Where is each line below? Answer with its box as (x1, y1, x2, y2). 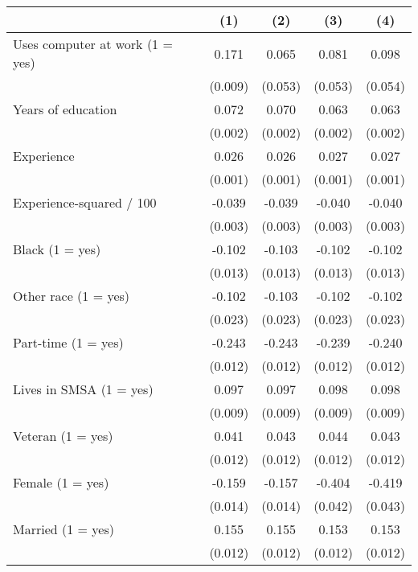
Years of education (13, 100, 117, 118)
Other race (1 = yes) (13, 286, 130, 305)
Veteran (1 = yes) (13, 426, 113, 445)
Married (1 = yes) (13, 520, 114, 538)
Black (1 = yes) (13, 240, 101, 258)
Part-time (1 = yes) (13, 333, 124, 352)
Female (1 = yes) (13, 473, 109, 492)
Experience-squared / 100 (13, 193, 157, 212)
